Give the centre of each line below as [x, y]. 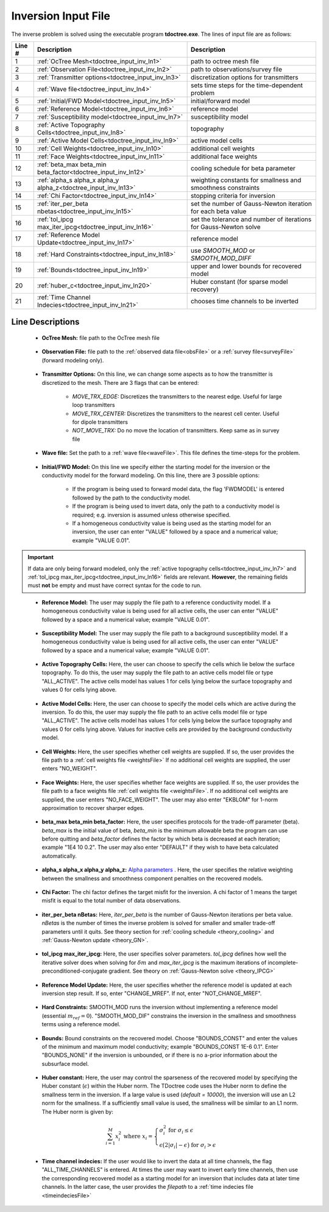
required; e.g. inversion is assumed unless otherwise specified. [151, 515]
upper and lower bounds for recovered [246, 266]
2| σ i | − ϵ [176, 1146]
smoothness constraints [225, 188]
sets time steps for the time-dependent [247, 85]
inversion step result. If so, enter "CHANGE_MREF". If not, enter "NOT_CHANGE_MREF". [152, 993]
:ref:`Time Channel [64, 297]
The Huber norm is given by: [78, 1112]
